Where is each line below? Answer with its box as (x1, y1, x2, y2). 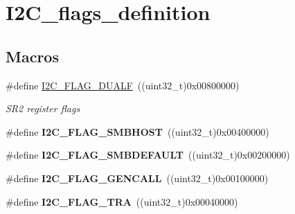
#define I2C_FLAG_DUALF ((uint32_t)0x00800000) (6, 78, 240, 92)
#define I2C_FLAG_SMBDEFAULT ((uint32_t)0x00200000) (6, 148, 290, 162)
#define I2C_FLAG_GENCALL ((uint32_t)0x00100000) (6, 170, 269, 185)
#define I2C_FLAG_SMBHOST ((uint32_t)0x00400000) (6, 124, 269, 139)
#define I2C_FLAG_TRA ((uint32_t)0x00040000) (6, 194, 238, 208)
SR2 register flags (6, 101, 80, 116)
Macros (6, 45, 59, 66)
